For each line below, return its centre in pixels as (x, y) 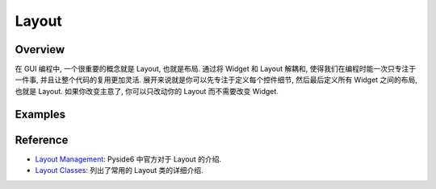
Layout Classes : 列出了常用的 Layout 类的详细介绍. (119, 171)
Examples (40, 114)
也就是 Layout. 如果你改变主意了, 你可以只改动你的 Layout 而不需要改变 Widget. (147, 91)
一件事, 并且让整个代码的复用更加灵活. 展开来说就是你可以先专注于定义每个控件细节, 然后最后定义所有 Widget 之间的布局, (216, 80)
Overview (40, 49)
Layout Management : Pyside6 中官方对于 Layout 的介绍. (128, 159)
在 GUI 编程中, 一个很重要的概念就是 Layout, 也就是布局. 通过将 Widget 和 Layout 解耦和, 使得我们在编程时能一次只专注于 (215, 69)
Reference (42, 140)
